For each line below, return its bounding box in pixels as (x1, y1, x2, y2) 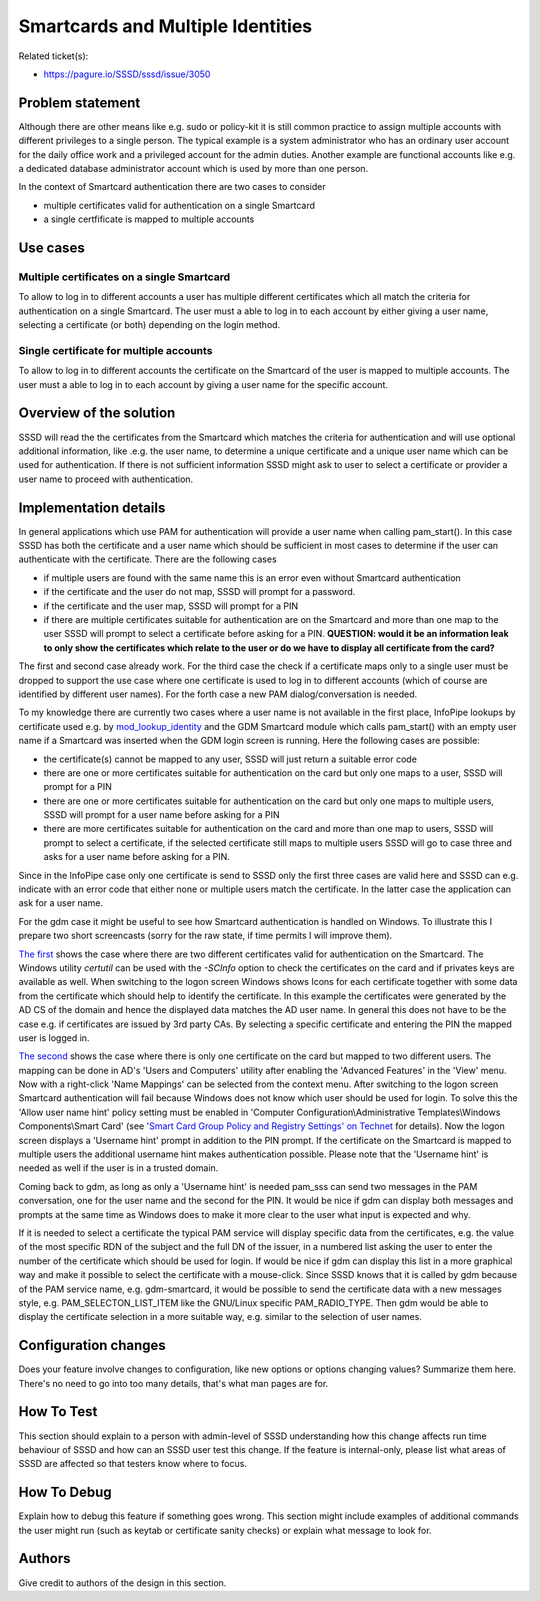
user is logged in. (18, 1031, 90, 1044)
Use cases (18, 240, 85, 256)
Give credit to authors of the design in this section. (18, 1576, 227, 1589)
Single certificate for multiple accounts (18, 343, 213, 357)
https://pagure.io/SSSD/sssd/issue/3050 (43, 68, 211, 80)
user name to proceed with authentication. (18, 473, 194, 485)
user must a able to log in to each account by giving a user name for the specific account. (18, 378, 389, 390)
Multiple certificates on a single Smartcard (18, 270, 231, 284)
